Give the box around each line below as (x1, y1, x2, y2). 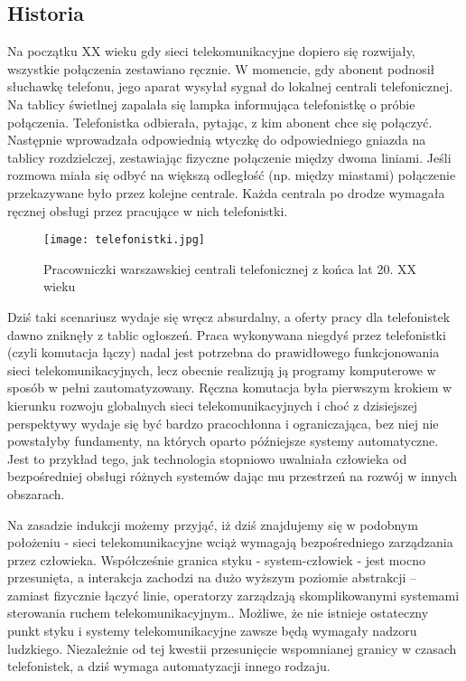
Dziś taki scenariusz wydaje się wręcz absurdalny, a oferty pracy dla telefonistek (7, 307, 451, 326)
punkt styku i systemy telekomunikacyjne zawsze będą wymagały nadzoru (7, 621, 417, 640)
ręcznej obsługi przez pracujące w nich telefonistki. (7, 201, 288, 220)
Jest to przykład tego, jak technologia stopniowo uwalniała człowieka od (7, 449, 407, 468)
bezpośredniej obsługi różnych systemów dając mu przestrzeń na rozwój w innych (7, 467, 457, 486)
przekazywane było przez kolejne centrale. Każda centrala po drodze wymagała (7, 183, 445, 202)
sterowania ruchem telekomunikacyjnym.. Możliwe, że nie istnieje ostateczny (7, 603, 429, 622)
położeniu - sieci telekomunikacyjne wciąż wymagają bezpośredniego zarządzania (7, 533, 453, 552)
